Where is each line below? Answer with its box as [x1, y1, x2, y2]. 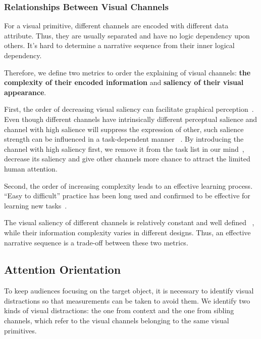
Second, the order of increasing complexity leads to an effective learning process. [4, 180, 253, 191]
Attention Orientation [4, 262, 121, 277]
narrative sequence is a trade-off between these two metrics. [4, 237, 188, 247]
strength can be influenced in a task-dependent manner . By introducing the [4, 134, 244, 144]
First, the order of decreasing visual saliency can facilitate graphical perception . [4, 104, 254, 114]
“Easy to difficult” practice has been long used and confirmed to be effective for [4, 190, 250, 201]
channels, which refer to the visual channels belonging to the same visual [4, 315, 229, 326]
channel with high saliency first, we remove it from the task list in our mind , [4, 143, 244, 154]
